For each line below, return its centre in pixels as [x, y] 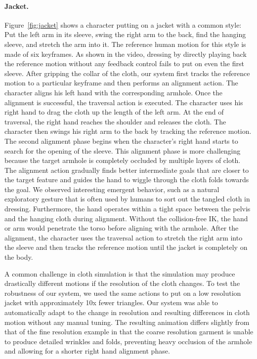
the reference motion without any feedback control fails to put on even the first [124, 63]
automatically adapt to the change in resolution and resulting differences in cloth [127, 312]
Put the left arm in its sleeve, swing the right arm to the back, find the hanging [125, 34]
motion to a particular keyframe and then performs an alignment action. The [121, 83]
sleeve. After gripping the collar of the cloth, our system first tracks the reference [127, 73]
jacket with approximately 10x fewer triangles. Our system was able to [111, 302]
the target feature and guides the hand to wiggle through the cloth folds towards [127, 179]
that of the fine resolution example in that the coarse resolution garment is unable [129, 332]
